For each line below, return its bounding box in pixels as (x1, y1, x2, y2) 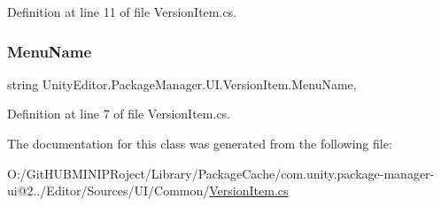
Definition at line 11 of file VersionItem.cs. (7, 3, 236, 20)
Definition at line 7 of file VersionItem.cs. (7, 104, 230, 123)
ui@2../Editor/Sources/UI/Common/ (7, 181, 210, 200)
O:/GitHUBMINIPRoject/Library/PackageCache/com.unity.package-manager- (7, 164, 435, 182)
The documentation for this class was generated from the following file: (7, 134, 392, 152)
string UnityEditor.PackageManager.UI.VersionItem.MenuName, (7, 74, 357, 93)
